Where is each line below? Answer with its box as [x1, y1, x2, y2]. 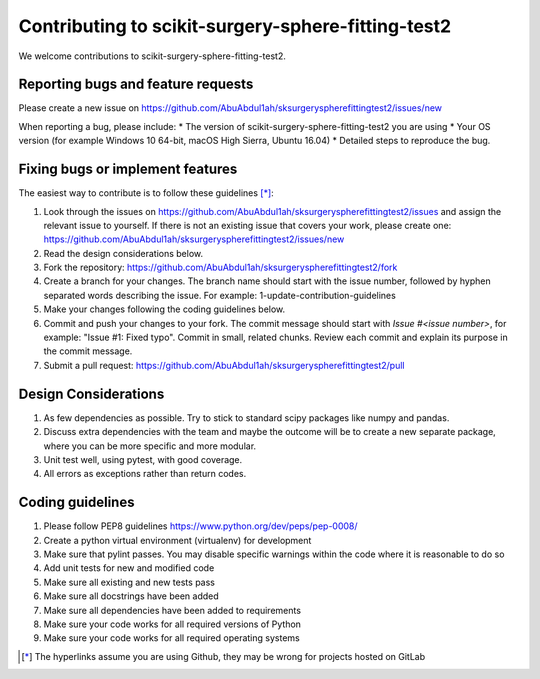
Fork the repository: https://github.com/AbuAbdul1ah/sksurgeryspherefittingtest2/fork [43, 261, 398, 274]
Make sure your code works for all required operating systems [43, 632, 300, 644]
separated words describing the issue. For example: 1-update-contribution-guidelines [43, 289, 397, 301]
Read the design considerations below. [43, 247, 204, 259]
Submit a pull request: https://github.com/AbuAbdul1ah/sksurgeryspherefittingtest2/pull [43, 359, 405, 371]
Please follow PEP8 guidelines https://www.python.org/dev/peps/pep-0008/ [43, 520, 359, 532]
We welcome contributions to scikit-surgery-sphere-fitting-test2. [18, 50, 287, 62]
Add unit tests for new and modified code [43, 562, 215, 574]
